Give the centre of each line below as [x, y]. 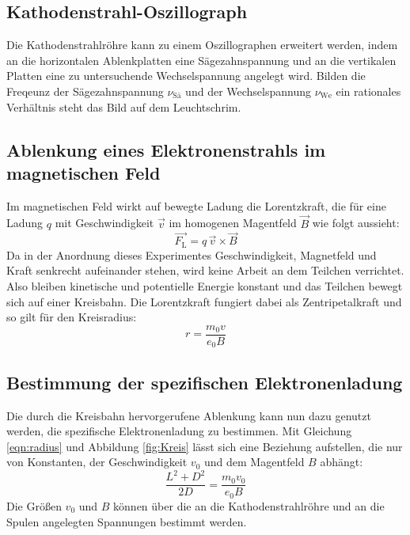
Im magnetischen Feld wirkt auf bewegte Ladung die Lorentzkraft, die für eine [196, 205]
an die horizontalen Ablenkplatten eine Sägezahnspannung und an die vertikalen [201, 60]
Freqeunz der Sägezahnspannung [85, 91]
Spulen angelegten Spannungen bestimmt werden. [127, 521]
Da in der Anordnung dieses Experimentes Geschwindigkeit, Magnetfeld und [192, 254]
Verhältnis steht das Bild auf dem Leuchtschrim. [124, 106]
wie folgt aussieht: [356, 223]
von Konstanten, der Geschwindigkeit [97, 462]
